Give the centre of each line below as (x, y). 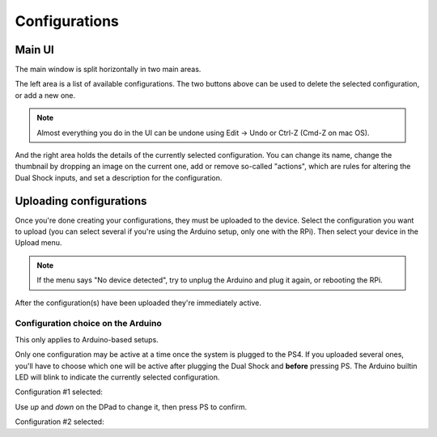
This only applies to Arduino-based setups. (87, 339)
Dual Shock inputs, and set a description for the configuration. (119, 177)
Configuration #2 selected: (59, 422)
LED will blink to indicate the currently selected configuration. (117, 377)
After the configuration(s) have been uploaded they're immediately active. (138, 303)
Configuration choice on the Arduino (88, 324)
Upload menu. (38, 243)
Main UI (34, 50)
